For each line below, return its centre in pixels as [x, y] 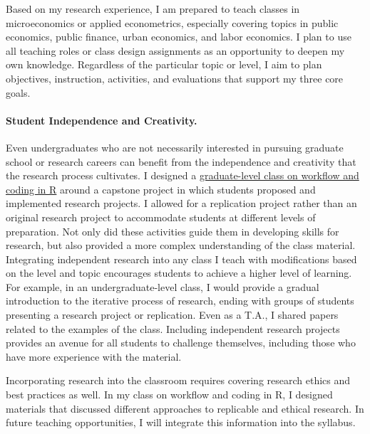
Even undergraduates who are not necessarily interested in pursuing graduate [175, 147]
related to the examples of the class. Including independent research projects [173, 328]
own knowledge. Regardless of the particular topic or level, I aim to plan [164, 64]
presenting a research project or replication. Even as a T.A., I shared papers [172, 315]
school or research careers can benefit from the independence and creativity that [181, 161]
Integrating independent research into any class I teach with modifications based [181, 259]
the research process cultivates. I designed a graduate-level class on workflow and [183, 175]
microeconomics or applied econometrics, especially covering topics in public [172, 22]
